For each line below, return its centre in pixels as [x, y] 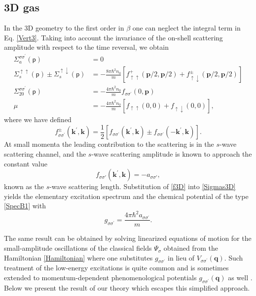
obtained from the [191, 248]
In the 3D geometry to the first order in [64, 28]
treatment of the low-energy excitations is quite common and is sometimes [116, 268]
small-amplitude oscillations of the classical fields [78, 248]
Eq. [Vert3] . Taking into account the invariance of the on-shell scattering [113, 37]
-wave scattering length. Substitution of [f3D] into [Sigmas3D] [143, 186]
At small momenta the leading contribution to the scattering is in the [109, 144]
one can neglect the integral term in [186, 28]
